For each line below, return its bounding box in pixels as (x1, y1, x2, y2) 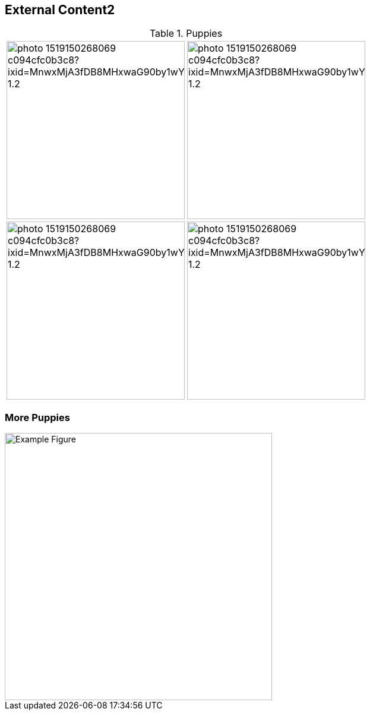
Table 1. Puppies (149, 27, 223, 40)
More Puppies (5, 411, 70, 423)
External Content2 (5, 2, 115, 17)
